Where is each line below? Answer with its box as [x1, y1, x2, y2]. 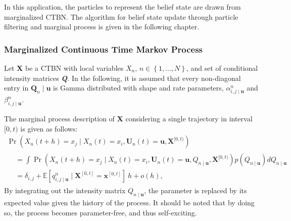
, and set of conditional [186, 63, 258, 73]
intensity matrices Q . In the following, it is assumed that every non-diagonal [4, 72, 241, 83]
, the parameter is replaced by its [144, 185, 247, 196]
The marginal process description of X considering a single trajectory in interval [4, 113, 253, 124]
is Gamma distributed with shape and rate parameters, [53, 82, 224, 93]
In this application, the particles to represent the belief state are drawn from [4, 2, 241, 12]
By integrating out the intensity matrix [4, 185, 126, 196]
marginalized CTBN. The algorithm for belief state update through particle [4, 11, 238, 22]
